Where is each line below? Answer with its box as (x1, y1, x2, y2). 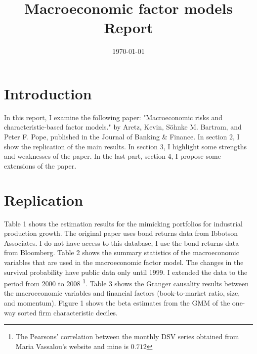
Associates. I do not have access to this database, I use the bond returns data (4, 237, 239, 248)
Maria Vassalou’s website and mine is (15, 341, 129, 351)
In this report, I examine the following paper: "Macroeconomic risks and (4, 112, 223, 122)
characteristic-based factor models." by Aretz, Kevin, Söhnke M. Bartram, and (4, 122, 242, 132)
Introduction (4, 83, 92, 103)
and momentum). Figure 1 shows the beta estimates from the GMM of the (4, 297, 230, 308)
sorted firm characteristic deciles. (18, 307, 118, 317)
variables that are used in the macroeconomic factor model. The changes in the (4, 257, 244, 267)
